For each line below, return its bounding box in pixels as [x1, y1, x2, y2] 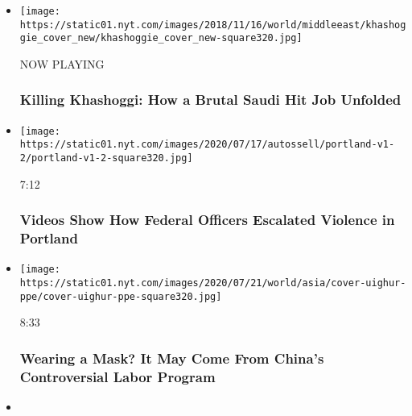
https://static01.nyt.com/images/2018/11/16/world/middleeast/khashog [19, 19, 406, 31]
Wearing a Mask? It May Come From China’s [19, 347, 324, 368]
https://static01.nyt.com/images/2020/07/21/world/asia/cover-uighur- [19, 277, 406, 289]
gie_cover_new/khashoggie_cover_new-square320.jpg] [19, 32, 303, 44]
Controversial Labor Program [19, 366, 216, 386]
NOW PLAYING [19, 55, 105, 72]
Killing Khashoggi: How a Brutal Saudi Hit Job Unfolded [19, 89, 402, 110]
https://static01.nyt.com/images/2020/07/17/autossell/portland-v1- [19, 139, 395, 151]
